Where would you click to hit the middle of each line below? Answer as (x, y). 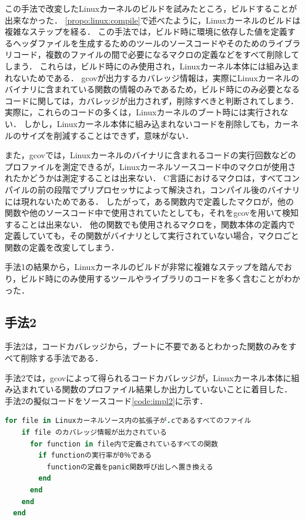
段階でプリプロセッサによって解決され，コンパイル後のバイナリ (177, 189)
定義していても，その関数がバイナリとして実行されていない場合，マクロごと (152, 236)
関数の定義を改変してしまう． (62, 247)
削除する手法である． (62, 358)
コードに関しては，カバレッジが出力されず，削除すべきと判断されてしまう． (152, 100)
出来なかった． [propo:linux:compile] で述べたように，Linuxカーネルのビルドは (153, 20)
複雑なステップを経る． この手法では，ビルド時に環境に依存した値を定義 (146, 31)
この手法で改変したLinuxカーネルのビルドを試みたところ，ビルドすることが (151, 8)
